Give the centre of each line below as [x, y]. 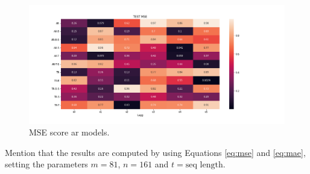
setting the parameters [46, 164]
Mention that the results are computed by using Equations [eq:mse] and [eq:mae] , [155, 152]
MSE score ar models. [69, 132]
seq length [204, 165]
